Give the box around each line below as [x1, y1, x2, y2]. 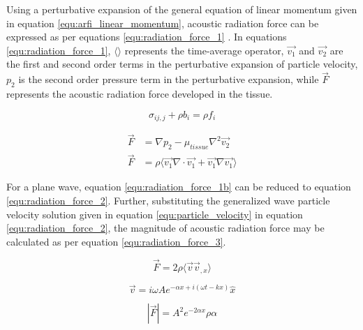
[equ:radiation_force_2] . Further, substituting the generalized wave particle [6, 193, 330, 207]
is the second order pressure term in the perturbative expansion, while [18, 72, 319, 87]
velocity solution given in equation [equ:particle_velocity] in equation [6, 207, 303, 221]
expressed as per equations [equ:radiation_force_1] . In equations [6, 29, 287, 44]
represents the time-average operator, [124, 43, 284, 57]
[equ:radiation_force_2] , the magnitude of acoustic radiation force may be [6, 220, 325, 235]
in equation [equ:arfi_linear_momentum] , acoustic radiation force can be [6, 15, 319, 30]
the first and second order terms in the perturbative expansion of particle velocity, [6, 57, 358, 71]
